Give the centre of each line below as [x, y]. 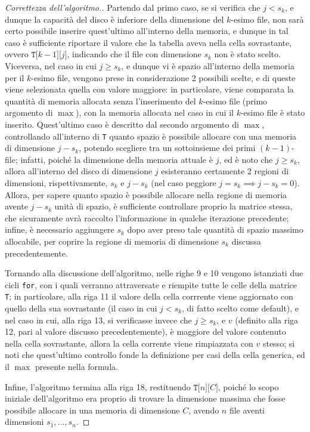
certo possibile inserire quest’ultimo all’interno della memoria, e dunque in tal [147, 31]
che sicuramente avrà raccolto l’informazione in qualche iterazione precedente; [147, 217]
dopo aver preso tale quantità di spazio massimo [215, 229]
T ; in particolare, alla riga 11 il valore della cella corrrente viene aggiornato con [149, 296]
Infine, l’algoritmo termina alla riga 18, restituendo [98, 386]
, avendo [204, 410]
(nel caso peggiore [184, 182]
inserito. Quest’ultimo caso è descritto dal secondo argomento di [122, 124]
